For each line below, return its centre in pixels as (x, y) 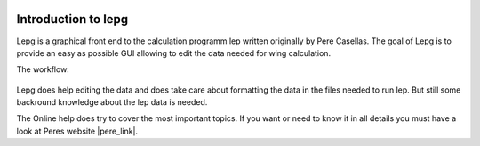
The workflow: (43, 69)
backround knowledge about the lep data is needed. (112, 102)
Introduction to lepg (72, 19)
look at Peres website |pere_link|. (77, 131)
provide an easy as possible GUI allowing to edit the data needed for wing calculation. (174, 53)
